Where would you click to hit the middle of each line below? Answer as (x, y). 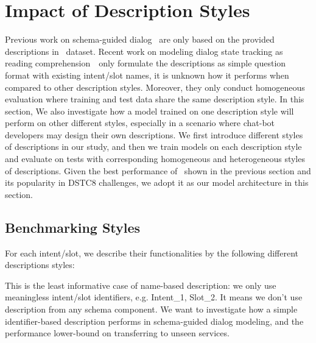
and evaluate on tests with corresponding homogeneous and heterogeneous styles (155, 159)
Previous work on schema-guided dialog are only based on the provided (140, 39)
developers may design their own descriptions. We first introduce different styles (154, 134)
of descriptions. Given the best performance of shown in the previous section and (158, 170)
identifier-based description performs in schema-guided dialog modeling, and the (154, 321)
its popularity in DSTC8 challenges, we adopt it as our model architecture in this (157, 182)
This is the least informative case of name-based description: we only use (141, 285)
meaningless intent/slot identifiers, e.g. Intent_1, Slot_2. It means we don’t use (154, 297)
